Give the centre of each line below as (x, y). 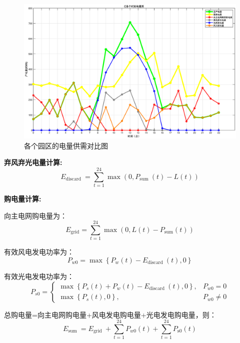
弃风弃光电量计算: (33, 162)
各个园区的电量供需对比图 (66, 145)
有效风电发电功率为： (39, 252)
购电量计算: (23, 199)
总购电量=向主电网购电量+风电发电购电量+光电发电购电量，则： (110, 314)
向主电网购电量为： (35, 215)
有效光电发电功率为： (39, 276)
